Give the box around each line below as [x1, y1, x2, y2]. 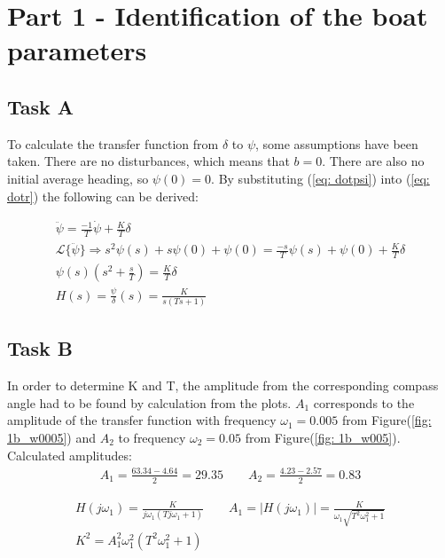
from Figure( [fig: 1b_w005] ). [245, 428, 401, 446]
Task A [7, 92, 74, 120]
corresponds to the [313, 393, 415, 412]
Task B [7, 334, 74, 362]
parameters [7, 32, 147, 68]
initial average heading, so [7, 169, 149, 187]
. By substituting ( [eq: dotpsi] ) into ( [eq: [211, 169, 430, 187]
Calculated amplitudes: [7, 445, 132, 464]
